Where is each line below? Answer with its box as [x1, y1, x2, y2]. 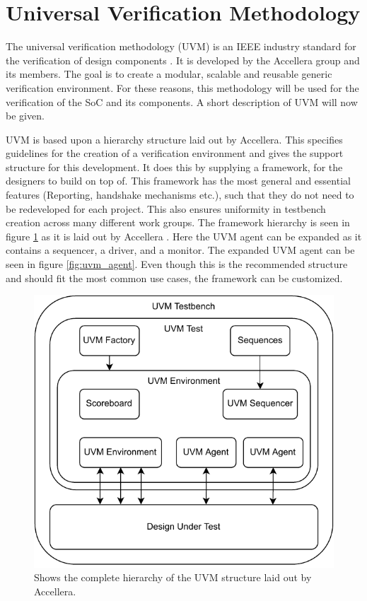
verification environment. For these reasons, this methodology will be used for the [6, 80, 359, 95]
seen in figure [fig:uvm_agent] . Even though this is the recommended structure [6, 257, 348, 272]
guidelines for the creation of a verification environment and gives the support [6, 146, 344, 161]
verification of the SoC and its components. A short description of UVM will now [6, 94, 358, 109]
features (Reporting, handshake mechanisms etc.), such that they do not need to [6, 187, 354, 202]
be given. [6, 108, 45, 123]
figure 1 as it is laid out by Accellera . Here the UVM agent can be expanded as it [6, 228, 362, 243]
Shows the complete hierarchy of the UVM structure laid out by [34, 570, 312, 585]
